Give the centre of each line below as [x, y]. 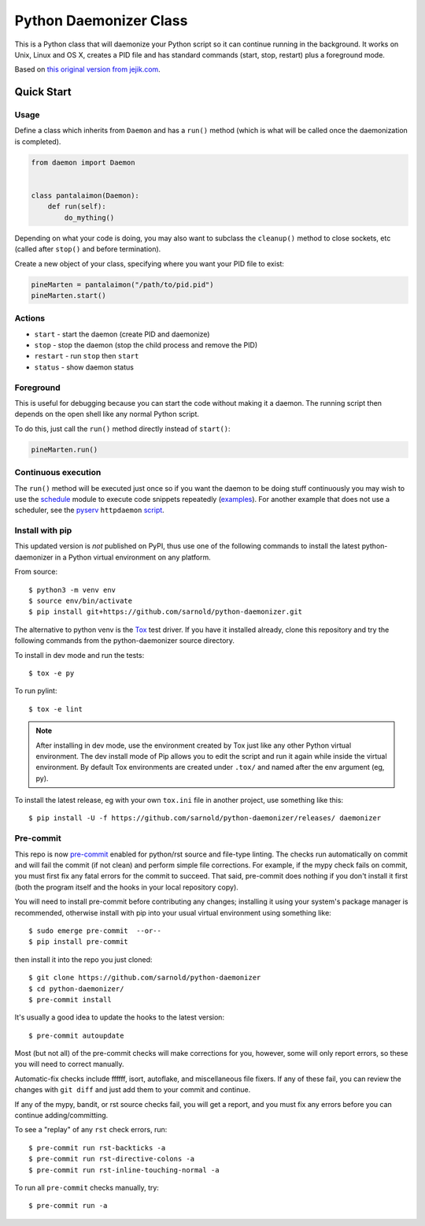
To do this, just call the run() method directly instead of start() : [123, 429]
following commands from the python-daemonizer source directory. [125, 641]
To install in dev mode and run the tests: [79, 655]
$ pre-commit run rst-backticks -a [97, 1148]
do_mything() [89, 217]
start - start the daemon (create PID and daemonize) [122, 334]
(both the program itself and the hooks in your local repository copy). [127, 887]
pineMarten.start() [68, 295]
